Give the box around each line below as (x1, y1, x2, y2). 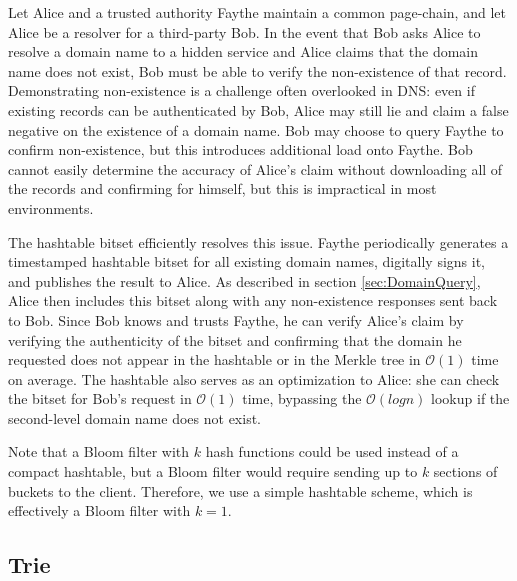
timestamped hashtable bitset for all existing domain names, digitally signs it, (8, 251, 485, 272)
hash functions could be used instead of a (205, 441, 459, 462)
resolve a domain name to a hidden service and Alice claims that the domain (8, 41, 479, 62)
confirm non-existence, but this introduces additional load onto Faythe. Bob (8, 139, 473, 160)
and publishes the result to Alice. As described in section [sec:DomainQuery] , (8, 270, 481, 291)
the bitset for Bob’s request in (8, 388, 192, 409)
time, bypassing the (242, 388, 362, 409)
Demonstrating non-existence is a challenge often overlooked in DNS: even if (8, 80, 475, 101)
